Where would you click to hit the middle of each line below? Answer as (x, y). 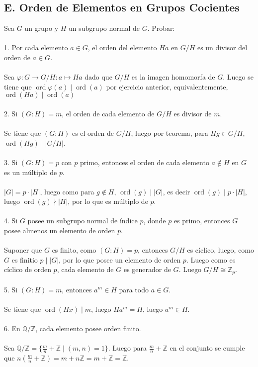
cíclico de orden (28, 269)
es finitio (25, 259)
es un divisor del (222, 47)
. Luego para (128, 348)
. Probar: (161, 28)
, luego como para (67, 191)
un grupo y (42, 28)
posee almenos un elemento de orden (60, 230)
